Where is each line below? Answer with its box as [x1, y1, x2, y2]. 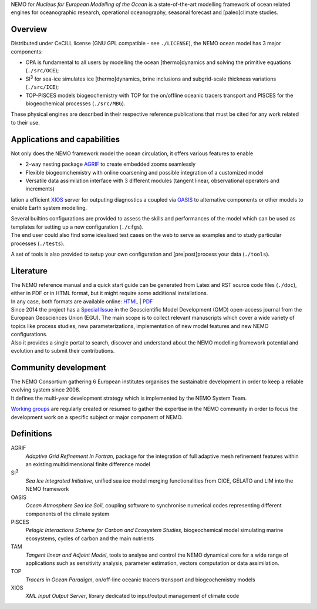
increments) [25, 185, 55, 192]
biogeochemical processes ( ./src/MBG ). [25, 100, 126, 107]
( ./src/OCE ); [25, 67, 59, 74]
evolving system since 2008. [11, 386, 80, 393]
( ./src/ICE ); [25, 83, 59, 91]
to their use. [11, 119, 41, 126]
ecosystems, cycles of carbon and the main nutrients [25, 535, 154, 542]
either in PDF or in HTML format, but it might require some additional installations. [11, 290, 208, 297]
